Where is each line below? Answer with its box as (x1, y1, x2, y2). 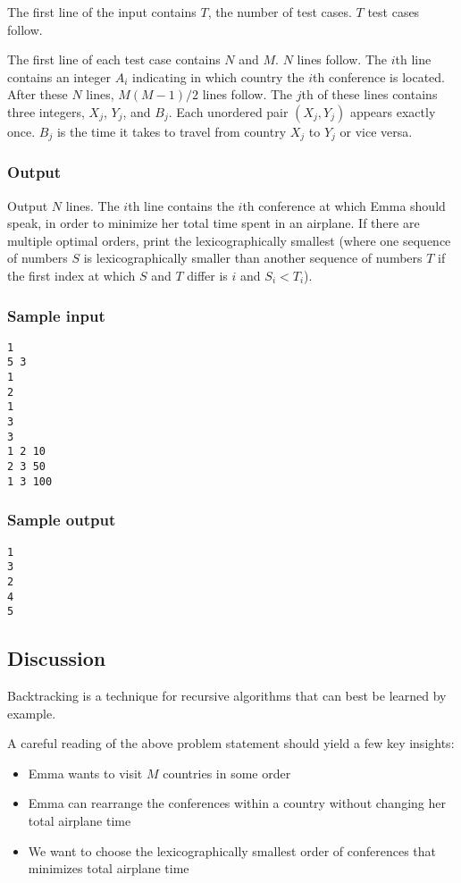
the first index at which (7, 266, 136, 285)
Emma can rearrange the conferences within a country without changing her (28, 794, 446, 812)
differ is (187, 266, 228, 285)
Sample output (7, 509, 116, 531)
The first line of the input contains (7, 3, 197, 21)
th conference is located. (313, 67, 445, 86)
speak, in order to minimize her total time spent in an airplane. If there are (7, 214, 420, 232)
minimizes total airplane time (28, 859, 189, 878)
